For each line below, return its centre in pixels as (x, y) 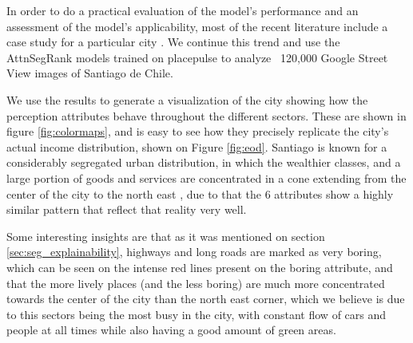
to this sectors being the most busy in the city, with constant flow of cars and (197, 314)
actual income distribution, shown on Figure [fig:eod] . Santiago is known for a (197, 146)
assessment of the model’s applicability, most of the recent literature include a (197, 26)
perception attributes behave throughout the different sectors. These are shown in (206, 115)
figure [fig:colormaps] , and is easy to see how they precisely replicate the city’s (198, 131)
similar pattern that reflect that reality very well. (127, 209)
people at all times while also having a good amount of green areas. (171, 330)
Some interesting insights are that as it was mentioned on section (166, 236)
